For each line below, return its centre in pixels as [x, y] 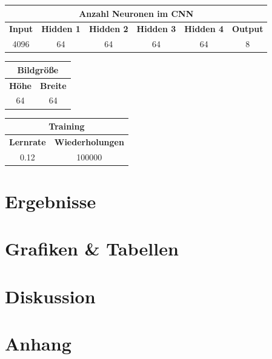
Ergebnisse [51, 201]
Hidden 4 [204, 29]
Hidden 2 [108, 29]
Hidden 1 [61, 29]
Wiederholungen [89, 141]
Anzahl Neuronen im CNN [136, 13]
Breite [53, 85]
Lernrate [28, 141]
